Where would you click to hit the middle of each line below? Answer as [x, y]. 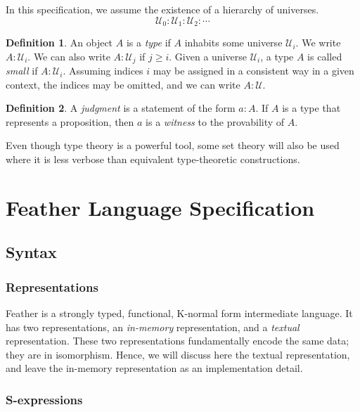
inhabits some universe [233, 43]
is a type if [148, 43]
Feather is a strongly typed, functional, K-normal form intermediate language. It [179, 313]
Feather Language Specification [160, 207]
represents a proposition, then [70, 121]
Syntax [31, 252]
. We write [318, 43]
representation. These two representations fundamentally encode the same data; [178, 341]
